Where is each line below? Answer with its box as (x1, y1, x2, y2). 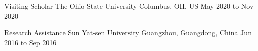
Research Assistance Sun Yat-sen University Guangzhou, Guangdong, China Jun (4, 27, 252, 38)
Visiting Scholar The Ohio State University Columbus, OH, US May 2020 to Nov (4, 1, 254, 11)
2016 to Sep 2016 (4, 37, 57, 47)
